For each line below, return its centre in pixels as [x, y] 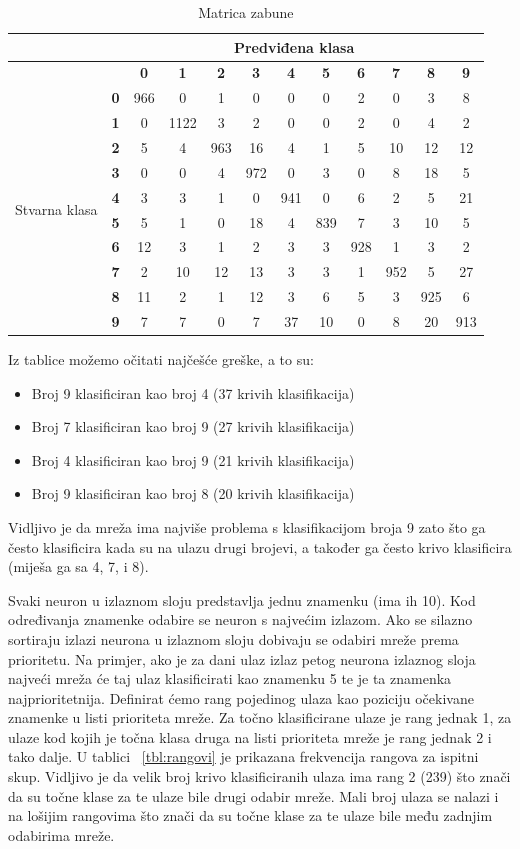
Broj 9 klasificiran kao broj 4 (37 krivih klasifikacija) [193, 392]
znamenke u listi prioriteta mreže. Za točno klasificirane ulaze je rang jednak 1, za [260, 717]
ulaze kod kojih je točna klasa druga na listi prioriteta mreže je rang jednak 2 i [250, 736]
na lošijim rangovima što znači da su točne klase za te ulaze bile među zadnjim [250, 815]
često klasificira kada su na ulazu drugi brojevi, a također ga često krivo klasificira [260, 546]
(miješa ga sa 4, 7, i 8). [78, 566]
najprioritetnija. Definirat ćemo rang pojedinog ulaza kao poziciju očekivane [241, 697]
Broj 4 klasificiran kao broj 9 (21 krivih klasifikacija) [193, 459]
